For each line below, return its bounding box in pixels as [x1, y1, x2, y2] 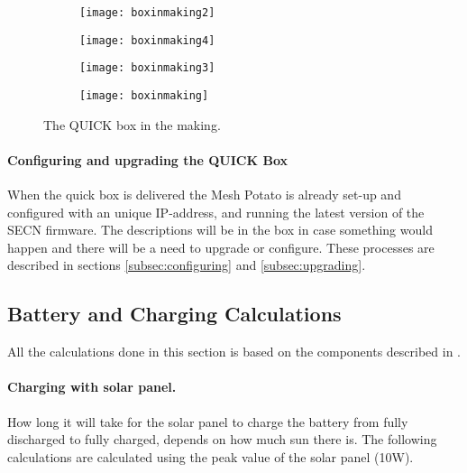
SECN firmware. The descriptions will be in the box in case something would [7, 220, 433, 239]
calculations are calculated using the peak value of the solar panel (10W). [7, 447, 414, 466]
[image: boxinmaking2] [79, 6, 215, 19]
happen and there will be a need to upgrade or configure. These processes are [7, 237, 435, 256]
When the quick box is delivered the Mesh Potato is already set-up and [7, 185, 401, 204]
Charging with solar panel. [7, 377, 177, 396]
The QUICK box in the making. [43, 115, 221, 134]
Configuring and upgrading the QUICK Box [7, 150, 288, 169]
